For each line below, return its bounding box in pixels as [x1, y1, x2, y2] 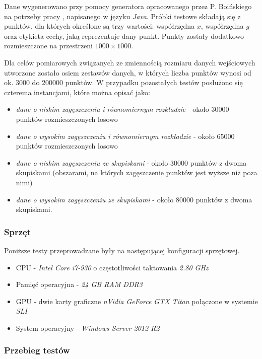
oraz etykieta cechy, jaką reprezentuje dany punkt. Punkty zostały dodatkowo [4, 30, 244, 41]
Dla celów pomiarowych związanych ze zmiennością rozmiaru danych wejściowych [4, 57, 255, 67]
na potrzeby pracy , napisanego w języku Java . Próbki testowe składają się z [4, 11, 241, 21]
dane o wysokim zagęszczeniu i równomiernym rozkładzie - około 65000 [16, 130, 235, 141]
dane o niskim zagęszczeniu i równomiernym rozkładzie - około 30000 [16, 104, 229, 114]
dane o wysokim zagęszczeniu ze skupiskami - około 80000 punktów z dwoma [16, 194, 252, 204]
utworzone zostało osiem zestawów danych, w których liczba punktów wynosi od [4, 67, 251, 78]
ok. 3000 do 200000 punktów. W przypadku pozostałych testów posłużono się [4, 77, 243, 88]
